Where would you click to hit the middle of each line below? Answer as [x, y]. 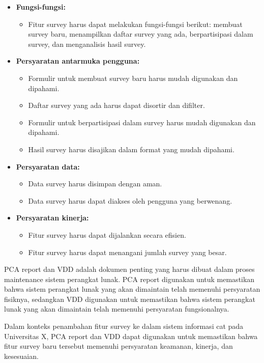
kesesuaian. [21, 356]
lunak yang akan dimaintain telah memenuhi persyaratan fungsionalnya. [117, 309]
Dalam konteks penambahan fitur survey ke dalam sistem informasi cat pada [124, 326]
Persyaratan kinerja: [52, 218]
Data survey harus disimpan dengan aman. [95, 184]
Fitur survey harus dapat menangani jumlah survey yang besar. [127, 252]
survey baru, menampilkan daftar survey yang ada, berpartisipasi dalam [141, 34]
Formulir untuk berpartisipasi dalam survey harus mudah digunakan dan [142, 122]
